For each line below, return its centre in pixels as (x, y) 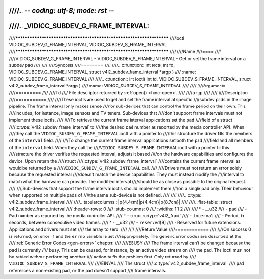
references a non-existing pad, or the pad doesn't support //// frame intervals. (88, 270)
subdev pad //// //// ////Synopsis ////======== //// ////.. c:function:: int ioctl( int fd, (92, 65)
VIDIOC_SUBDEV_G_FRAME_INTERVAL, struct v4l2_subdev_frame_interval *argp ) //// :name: (102, 72)
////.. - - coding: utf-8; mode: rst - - (62, 11)
